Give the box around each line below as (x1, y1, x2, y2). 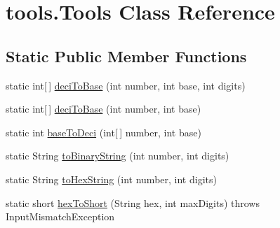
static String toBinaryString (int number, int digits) (6, 148, 229, 163)
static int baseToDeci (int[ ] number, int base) (6, 124, 201, 139)
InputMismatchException (6, 209, 115, 224)
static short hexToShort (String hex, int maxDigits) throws (6, 195, 260, 210)
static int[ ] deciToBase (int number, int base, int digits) (6, 78, 246, 92)
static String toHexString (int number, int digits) (6, 171, 217, 186)
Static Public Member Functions (6, 45, 247, 66)
